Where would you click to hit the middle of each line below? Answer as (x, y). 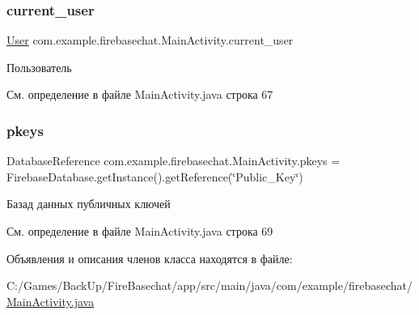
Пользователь (39, 67)
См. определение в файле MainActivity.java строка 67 (140, 94)
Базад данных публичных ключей (89, 204)
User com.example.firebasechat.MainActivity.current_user (150, 40)
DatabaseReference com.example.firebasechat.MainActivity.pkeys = (174, 161)
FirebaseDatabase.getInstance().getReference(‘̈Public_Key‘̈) (155, 176)
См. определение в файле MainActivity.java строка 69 (140, 231)
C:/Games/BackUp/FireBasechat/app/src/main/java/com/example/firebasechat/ (209, 285)
